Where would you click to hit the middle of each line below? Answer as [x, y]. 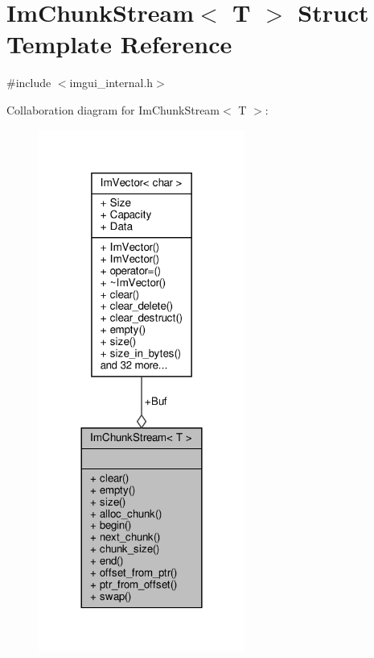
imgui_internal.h [111, 83]
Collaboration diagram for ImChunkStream [113, 109]
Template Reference [119, 44]
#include [29, 83]
